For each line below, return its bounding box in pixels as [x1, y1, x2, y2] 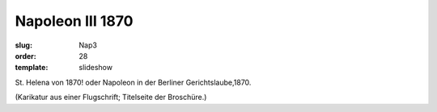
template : [15, 63, 49, 73]
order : [15, 51, 36, 60]
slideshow [78, 63, 113, 73]
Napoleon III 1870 [15, 12, 134, 30]
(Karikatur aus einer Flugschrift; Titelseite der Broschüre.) [15, 93, 207, 102]
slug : [15, 40, 32, 50]
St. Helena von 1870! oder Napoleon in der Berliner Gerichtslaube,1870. [15, 77, 252, 87]
